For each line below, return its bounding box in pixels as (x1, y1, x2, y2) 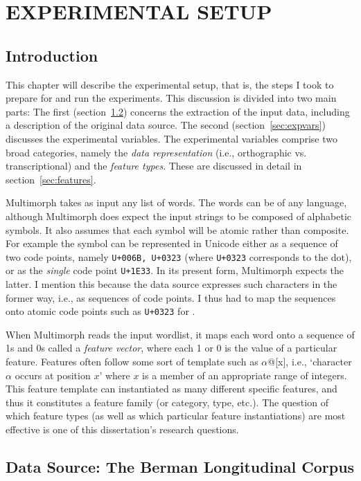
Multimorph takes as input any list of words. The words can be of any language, (6, 195, 347, 210)
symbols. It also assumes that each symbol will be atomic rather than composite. (6, 222, 349, 237)
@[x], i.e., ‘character (267, 354, 352, 369)
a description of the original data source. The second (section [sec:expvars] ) (6, 118, 326, 132)
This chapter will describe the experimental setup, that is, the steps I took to (6, 77, 334, 91)
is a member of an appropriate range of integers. (142, 367, 347, 382)
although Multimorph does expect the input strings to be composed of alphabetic (6, 208, 351, 223)
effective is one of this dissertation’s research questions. (6, 422, 239, 437)
